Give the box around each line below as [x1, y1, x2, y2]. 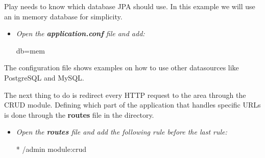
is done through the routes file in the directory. [4, 109, 154, 120]
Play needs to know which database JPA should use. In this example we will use [4, 1, 255, 11]
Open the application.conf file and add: [16, 28, 145, 39]
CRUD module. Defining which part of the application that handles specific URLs [4, 99, 261, 110]
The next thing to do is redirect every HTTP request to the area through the [4, 89, 246, 100]
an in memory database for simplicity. [4, 11, 123, 21]
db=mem [16, 45, 45, 56]
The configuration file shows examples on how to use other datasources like [4, 62, 239, 73]
